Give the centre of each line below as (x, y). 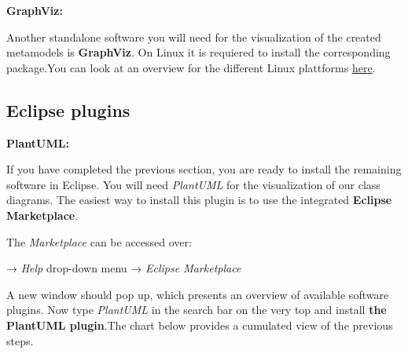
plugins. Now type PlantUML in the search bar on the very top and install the (197, 310)
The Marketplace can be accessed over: (99, 241)
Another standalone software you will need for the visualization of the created (194, 36)
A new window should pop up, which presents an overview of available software (198, 294)
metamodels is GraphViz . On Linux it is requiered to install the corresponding (198, 52)
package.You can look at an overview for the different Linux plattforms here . (191, 67)
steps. (20, 340)
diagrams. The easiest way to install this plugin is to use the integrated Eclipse (199, 200)
